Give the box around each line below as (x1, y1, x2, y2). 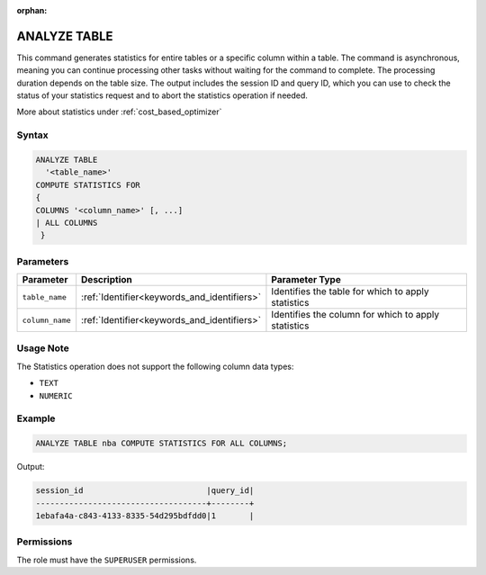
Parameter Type (271, 274, 341, 286)
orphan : (16, 5, 48, 15)
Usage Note (16, 342, 69, 355)
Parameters (16, 255, 69, 267)
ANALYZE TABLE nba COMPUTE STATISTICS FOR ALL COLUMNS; (35, 438, 288, 449)
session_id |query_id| (35, 486, 255, 496)
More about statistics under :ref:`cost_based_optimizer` (16, 106, 222, 117)
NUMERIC (39, 391, 74, 400)
